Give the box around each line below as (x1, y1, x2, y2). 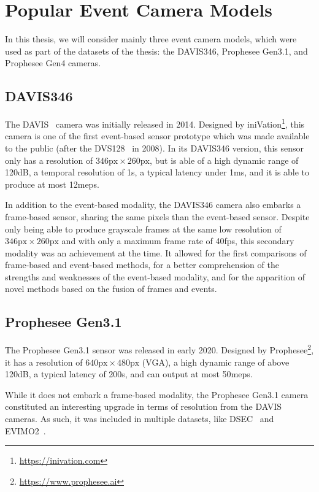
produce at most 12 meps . (5, 177, 99, 190)
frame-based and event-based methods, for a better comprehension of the (5, 258, 279, 271)
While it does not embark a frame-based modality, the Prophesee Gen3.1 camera (5, 388, 309, 401)
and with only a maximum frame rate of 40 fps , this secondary (61, 234, 294, 247)
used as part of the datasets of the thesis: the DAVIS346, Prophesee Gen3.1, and (5, 44, 308, 57)
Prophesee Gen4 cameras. (5, 56, 101, 69)
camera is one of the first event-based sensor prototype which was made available (5, 129, 310, 142)
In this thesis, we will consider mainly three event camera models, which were (5, 33, 297, 45)
